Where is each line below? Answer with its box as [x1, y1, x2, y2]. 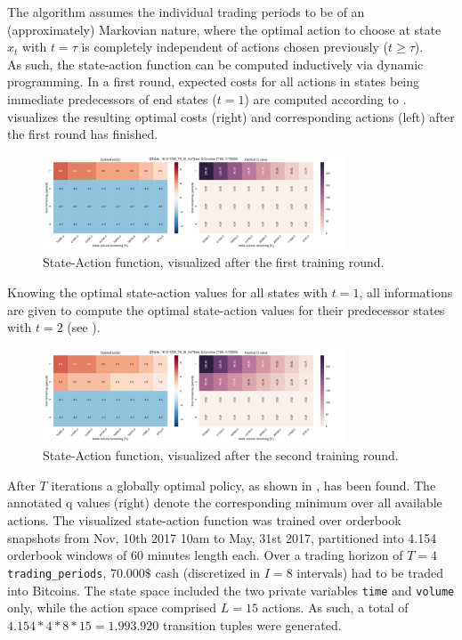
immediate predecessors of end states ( [7, 89, 217, 108]
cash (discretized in [155, 563, 261, 581]
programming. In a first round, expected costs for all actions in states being [7, 72, 420, 91]
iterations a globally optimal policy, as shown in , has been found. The [51, 475, 436, 494]
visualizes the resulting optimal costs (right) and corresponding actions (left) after [7, 107, 455, 126]
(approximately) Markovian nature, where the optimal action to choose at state [7, 20, 442, 38]
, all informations [359, 282, 453, 301]
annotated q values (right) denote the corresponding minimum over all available [7, 493, 442, 512]
